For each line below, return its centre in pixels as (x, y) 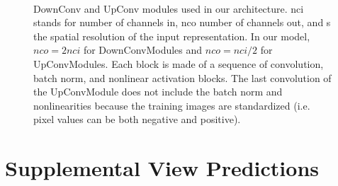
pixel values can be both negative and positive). (137, 119)
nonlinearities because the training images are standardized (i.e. (172, 105)
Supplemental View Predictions (162, 168)
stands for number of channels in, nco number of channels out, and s (182, 22)
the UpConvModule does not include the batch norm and (158, 92)
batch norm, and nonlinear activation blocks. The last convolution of (182, 77)
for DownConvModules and (143, 50)
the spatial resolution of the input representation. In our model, (172, 36)
